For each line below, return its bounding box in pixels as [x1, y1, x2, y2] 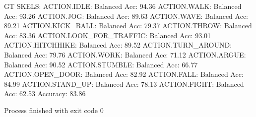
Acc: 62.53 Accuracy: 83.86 [4, 88, 86, 99]
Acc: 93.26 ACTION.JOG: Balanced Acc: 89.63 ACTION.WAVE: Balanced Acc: [4, 10, 248, 21]
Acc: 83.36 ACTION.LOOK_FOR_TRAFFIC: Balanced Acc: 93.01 [4, 30, 211, 40]
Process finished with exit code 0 [4, 105, 104, 115]
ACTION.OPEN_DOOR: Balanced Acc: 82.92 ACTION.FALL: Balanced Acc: [4, 69, 244, 79]
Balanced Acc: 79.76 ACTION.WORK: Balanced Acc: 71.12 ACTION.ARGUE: [4, 49, 246, 59]
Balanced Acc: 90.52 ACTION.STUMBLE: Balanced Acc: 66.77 [4, 59, 198, 69]
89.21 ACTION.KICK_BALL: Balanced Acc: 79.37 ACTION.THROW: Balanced [4, 20, 252, 31]
